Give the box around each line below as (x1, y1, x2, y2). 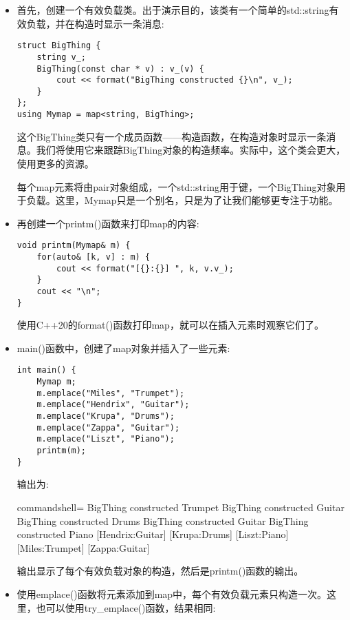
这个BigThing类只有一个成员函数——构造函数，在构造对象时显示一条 (17, 129, 327, 143)
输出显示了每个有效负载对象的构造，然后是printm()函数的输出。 (17, 564, 304, 578)
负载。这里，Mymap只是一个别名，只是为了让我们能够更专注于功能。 (26, 193, 338, 207)
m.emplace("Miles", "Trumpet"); (36, 388, 185, 398)
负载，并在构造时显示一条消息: (26, 16, 164, 30)
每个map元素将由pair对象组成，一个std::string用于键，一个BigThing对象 (17, 179, 336, 194)
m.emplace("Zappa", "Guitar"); (36, 422, 180, 433)
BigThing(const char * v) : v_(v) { (36, 63, 204, 74)
